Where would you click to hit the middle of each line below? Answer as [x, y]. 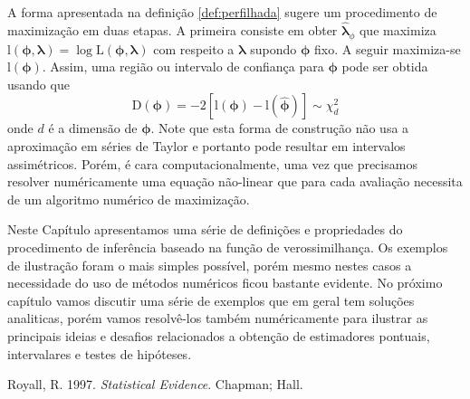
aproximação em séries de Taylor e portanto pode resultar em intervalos [206, 145]
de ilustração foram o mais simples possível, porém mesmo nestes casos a [210, 265]
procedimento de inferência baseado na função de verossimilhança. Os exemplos [228, 247]
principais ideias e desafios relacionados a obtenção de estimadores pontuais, [219, 335]
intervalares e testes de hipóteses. [100, 353]
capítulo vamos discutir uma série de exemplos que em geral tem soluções [211, 300]
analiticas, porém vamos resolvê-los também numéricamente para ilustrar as [218, 318]
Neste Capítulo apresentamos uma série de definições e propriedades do [205, 229]
